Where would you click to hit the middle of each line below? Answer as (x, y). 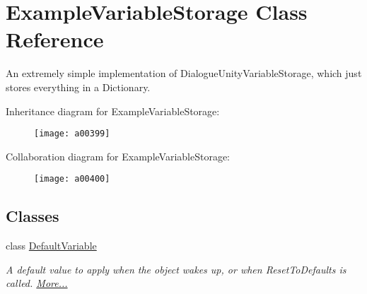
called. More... (37, 283)
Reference (55, 39)
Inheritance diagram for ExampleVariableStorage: (113, 111)
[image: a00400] (72, 179)
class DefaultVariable (51, 246)
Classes (33, 216)
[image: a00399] (72, 134)
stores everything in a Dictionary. (78, 87)
